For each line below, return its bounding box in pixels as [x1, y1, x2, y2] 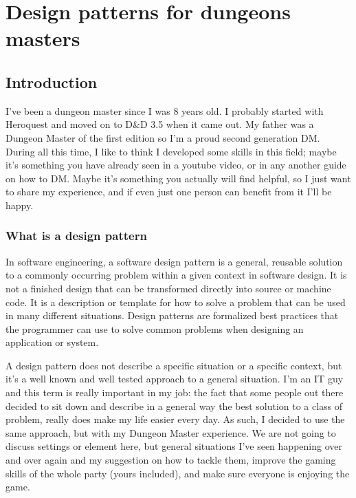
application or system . [5, 335, 99, 349]
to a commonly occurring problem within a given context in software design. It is [5, 268, 347, 282]
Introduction [5, 71, 98, 92]
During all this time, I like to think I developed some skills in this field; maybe [5, 144, 337, 158]
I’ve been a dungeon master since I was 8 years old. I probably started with [5, 103, 324, 118]
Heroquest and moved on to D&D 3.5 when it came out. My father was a [5, 117, 314, 131]
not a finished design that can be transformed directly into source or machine [5, 281, 331, 295]
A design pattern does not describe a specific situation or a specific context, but [5, 358, 342, 372]
